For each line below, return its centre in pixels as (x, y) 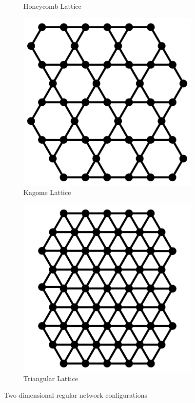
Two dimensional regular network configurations (76, 394)
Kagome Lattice (47, 192)
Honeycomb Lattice (52, 6)
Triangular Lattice (51, 378)
